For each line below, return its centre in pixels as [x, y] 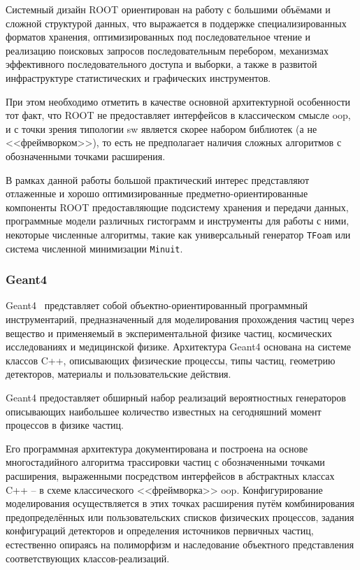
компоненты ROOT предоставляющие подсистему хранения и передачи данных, [177, 207]
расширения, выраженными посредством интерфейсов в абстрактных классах [170, 475]
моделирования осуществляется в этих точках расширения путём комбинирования [180, 503]
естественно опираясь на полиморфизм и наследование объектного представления [180, 544]
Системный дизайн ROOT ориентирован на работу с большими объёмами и [168, 9]
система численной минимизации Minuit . [94, 248]
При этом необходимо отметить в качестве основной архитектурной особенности [178, 101]
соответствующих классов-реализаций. [88, 558]
